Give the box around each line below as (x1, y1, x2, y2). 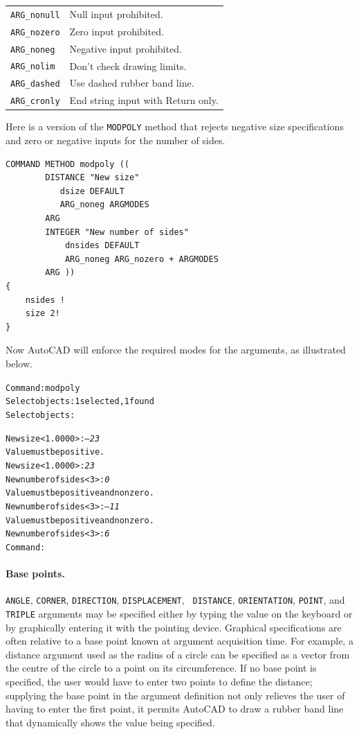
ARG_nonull (10, 10, 60, 20)
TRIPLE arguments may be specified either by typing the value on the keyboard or (6, 606, 353, 620)
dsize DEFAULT (59, 186, 125, 196)
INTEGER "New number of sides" (45, 227, 189, 237)
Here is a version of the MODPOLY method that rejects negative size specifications (6, 119, 344, 134)
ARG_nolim (10, 62, 55, 72)
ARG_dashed (10, 79, 60, 89)
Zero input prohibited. (69, 24, 164, 38)
